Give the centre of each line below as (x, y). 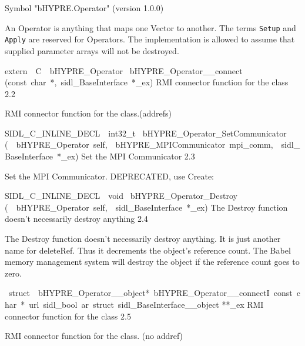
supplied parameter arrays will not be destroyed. (92, 50)
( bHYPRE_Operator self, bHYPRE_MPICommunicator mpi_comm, (139, 144)
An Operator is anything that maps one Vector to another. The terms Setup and (150, 27)
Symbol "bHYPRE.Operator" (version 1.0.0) (84, 8)
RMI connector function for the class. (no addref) (94, 336)
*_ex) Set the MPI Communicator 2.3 (126, 156)
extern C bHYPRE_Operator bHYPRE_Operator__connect (124, 70)
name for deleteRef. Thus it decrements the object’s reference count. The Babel (148, 250)
